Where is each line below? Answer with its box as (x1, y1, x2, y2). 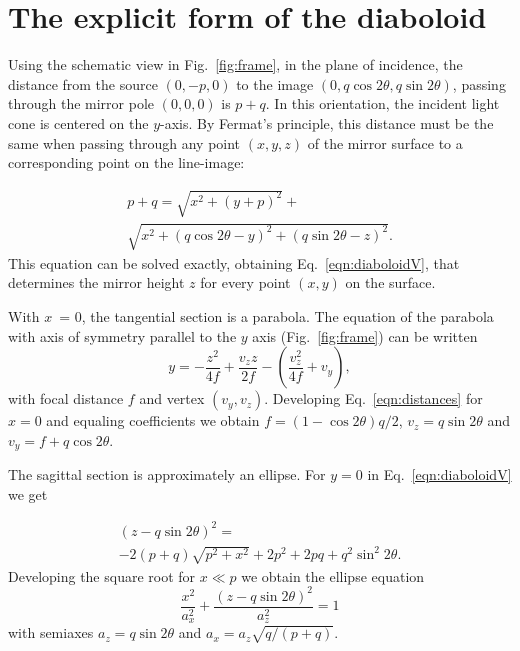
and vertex (139, 388, 205, 409)
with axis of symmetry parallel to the (8, 325, 237, 346)
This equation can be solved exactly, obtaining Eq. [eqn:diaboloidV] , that (8, 252, 460, 273)
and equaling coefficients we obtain (46, 410, 260, 431)
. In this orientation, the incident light (265, 93, 500, 114)
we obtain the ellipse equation (241, 565, 425, 586)
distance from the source (8, 73, 158, 94)
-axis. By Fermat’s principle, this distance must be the (160, 112, 494, 133)
